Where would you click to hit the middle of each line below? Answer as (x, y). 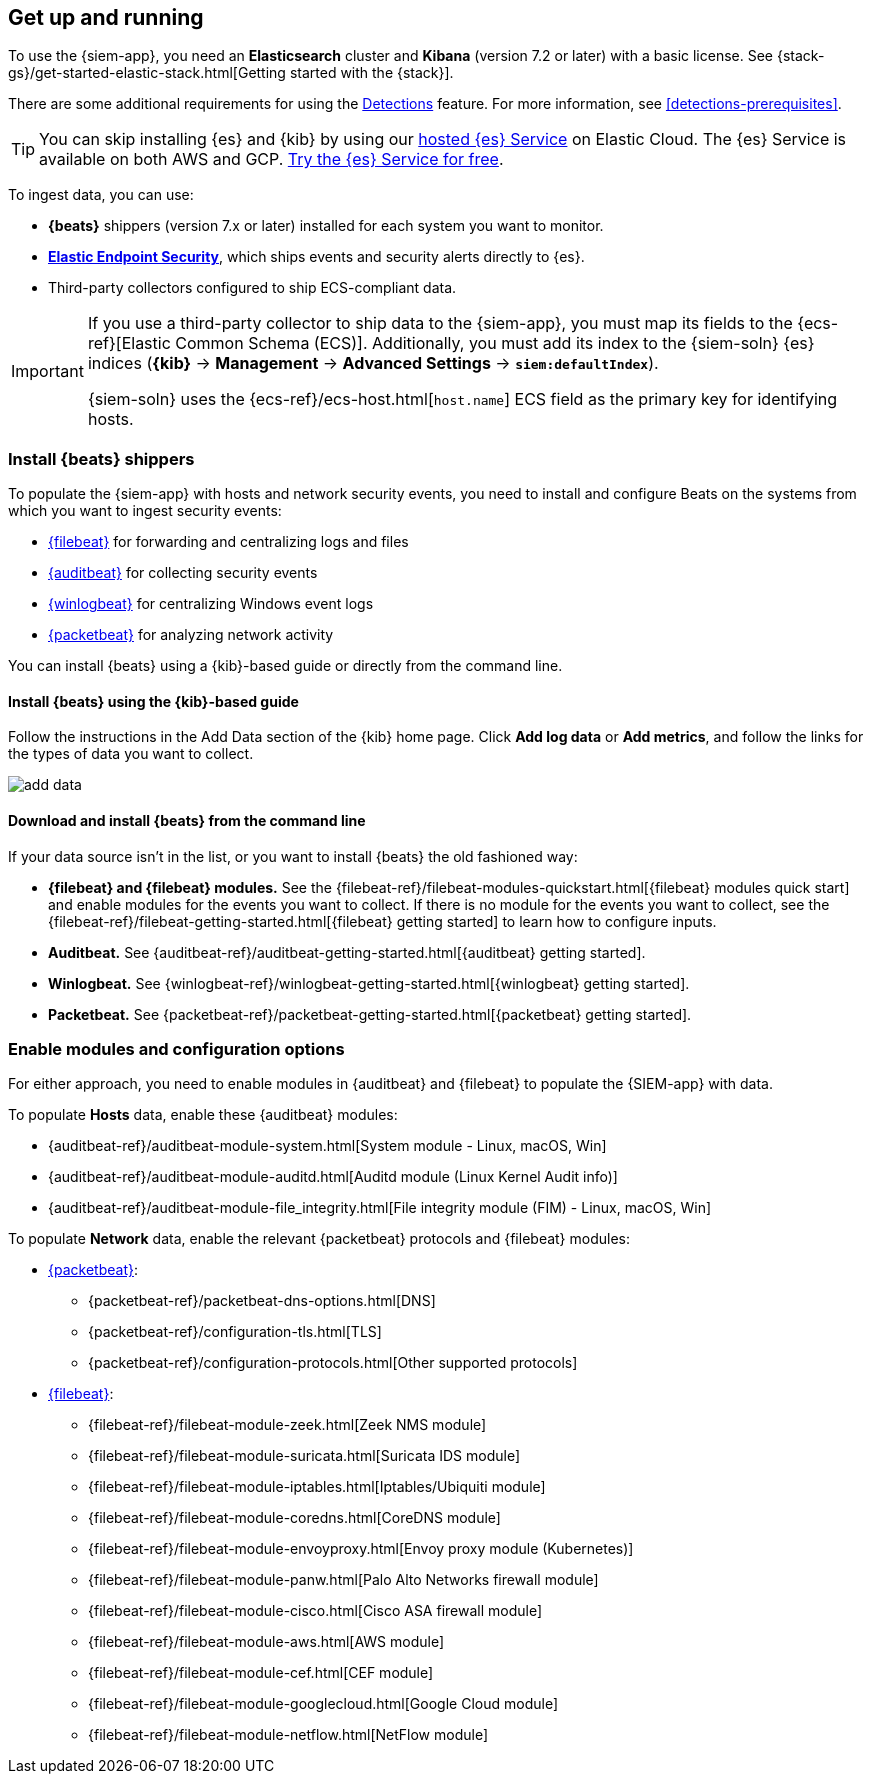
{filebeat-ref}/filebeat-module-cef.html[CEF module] (261, 1673)
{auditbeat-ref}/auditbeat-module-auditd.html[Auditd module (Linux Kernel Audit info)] (333, 1177)
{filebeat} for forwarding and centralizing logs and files (228, 542)
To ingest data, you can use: (101, 195)
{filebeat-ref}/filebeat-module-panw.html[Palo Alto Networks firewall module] (343, 1580)
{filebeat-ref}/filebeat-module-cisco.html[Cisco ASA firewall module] (315, 1611)
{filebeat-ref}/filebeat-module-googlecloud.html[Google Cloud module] (323, 1704)
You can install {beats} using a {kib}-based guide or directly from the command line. (285, 666)
